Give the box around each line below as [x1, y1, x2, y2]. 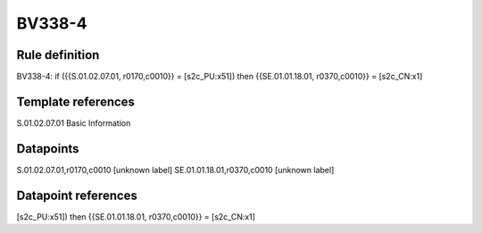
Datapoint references [16, 187, 138, 203]
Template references [16, 94, 136, 109]
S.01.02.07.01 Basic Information [16, 117, 131, 129]
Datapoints [16, 141, 79, 156]
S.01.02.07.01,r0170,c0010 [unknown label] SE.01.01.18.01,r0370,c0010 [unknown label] [16, 164, 335, 175]
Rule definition [16, 47, 100, 62]
